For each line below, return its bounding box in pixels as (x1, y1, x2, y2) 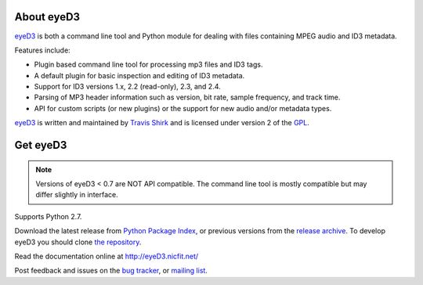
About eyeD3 (14, 10, 81, 23)
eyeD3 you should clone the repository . (14, 237, 142, 247)
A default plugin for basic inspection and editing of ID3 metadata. (34, 70, 245, 80)
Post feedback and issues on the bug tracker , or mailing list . (14, 266, 208, 276)
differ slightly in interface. (35, 190, 118, 200)
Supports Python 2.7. (14, 211, 82, 221)
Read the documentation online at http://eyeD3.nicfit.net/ (14, 251, 199, 261)
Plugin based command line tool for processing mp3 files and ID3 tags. (34, 60, 263, 70)
